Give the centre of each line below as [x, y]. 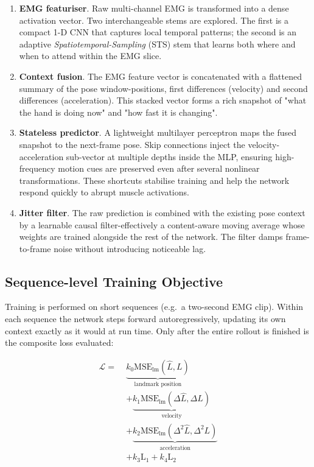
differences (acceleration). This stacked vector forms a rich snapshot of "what [163, 100]
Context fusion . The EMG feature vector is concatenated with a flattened [160, 76]
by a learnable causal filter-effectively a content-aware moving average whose [162, 224]
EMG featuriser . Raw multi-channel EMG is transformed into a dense [154, 8]
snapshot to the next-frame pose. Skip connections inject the [132, 144]
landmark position [158, 384]
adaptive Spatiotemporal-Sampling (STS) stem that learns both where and [157, 44]
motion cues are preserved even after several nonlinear [159, 168]
